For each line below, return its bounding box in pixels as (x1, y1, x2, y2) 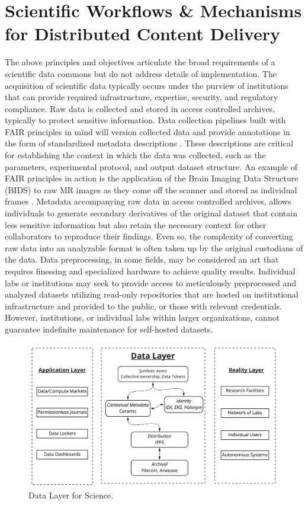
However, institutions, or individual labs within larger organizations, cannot (5, 311, 280, 324)
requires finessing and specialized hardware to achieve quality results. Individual (5, 265, 296, 277)
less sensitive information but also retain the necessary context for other (5, 218, 267, 231)
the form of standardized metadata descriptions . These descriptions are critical (5, 137, 293, 149)
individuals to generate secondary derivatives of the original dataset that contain (5, 207, 297, 219)
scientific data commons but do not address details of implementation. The (5, 67, 277, 79)
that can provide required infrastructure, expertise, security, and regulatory (5, 91, 278, 103)
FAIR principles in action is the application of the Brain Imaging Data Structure (5, 172, 299, 184)
